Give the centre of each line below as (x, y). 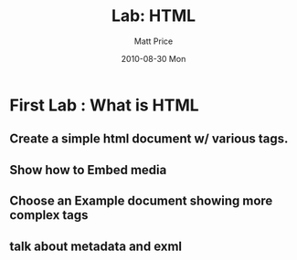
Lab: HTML (154, 16)
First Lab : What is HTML (104, 105)
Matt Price (154, 41)
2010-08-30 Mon (154, 58)
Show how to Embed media (88, 170)
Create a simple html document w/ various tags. (149, 139)
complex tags (49, 215)
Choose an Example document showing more (141, 201)
